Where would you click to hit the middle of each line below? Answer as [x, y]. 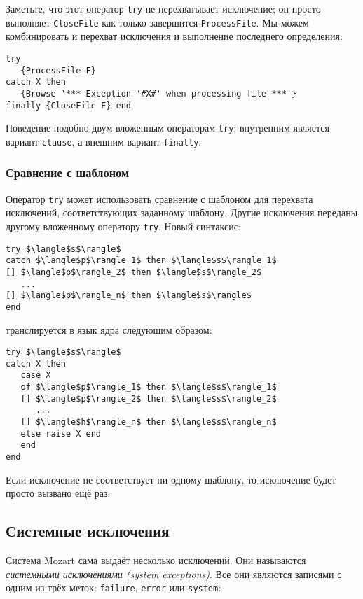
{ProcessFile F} [58, 70]
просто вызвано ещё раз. [58, 493]
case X [36, 375]
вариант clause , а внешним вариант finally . [104, 141]
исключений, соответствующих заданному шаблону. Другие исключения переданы [182, 212]
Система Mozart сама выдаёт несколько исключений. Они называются [156, 560]
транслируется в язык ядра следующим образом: [109, 329]
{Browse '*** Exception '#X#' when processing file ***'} [159, 93]
